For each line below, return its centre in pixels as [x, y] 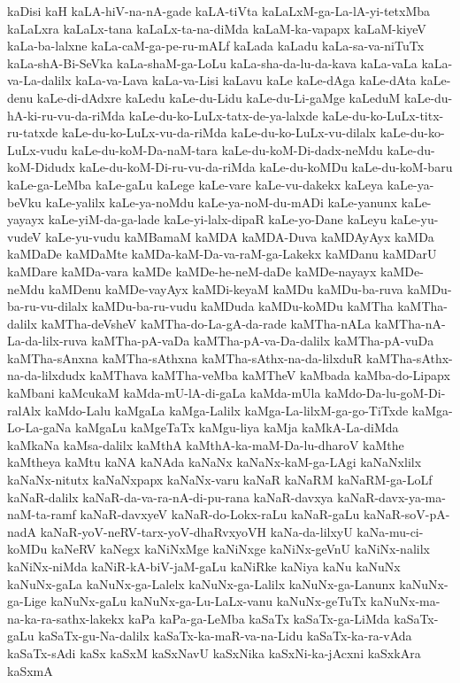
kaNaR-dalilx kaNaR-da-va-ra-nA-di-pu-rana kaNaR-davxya [170, 497]
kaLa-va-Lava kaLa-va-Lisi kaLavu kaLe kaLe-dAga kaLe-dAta [246, 80]
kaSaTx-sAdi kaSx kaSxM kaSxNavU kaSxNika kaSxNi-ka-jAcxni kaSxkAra [214, 652]
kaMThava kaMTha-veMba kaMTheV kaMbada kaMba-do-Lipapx [270, 375]
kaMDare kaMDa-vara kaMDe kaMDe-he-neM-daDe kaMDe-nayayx [192, 271]
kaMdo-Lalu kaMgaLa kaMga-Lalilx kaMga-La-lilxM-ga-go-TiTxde [226, 410]
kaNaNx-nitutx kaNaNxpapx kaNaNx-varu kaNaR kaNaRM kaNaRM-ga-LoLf [220, 480]
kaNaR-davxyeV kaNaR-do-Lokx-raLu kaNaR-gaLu [220, 514]
